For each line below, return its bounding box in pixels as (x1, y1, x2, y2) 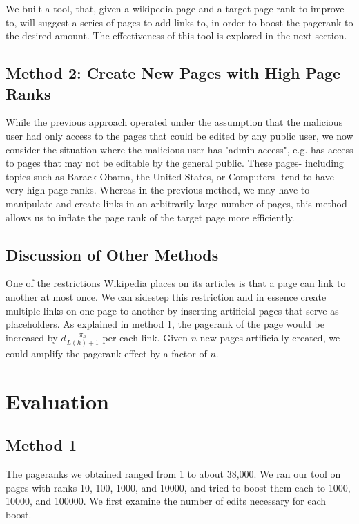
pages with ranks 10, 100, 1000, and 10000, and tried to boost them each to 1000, (6, 480, 351, 494)
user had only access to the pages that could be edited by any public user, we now (6, 128, 353, 142)
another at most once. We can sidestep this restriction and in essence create (6, 289, 327, 303)
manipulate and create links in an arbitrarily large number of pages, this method (6, 196, 347, 210)
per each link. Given (102, 330, 188, 344)
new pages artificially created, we (200, 330, 340, 344)
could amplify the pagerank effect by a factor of (6, 346, 207, 361)
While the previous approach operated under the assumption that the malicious (6, 115, 343, 129)
